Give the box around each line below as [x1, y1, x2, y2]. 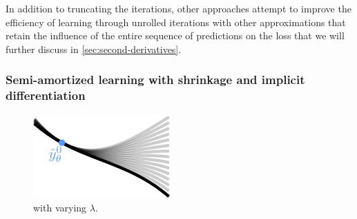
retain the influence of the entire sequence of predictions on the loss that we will [6, 28, 345, 43]
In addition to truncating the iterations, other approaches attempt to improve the [6, 1, 351, 15]
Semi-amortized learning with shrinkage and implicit [6, 71, 305, 88]
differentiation [6, 87, 86, 104]
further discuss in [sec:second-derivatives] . [6, 41, 182, 56]
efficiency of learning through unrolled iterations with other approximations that [6, 14, 346, 29]
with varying [33, 200, 87, 215]
